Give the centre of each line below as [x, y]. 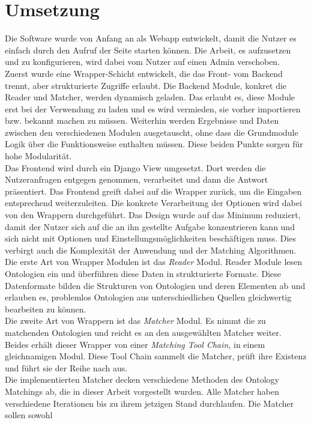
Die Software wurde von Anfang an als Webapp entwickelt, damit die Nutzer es [151, 38]
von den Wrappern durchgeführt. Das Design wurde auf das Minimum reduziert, [153, 215]
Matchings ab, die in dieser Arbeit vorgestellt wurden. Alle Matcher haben [142, 391]
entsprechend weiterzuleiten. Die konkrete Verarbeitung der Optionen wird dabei [153, 203]
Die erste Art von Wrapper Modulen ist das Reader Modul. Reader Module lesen [154, 262]
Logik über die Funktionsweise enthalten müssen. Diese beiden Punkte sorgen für [154, 144]
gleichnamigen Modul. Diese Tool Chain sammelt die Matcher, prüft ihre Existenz [156, 356]
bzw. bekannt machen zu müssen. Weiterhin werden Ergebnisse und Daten [142, 120]
